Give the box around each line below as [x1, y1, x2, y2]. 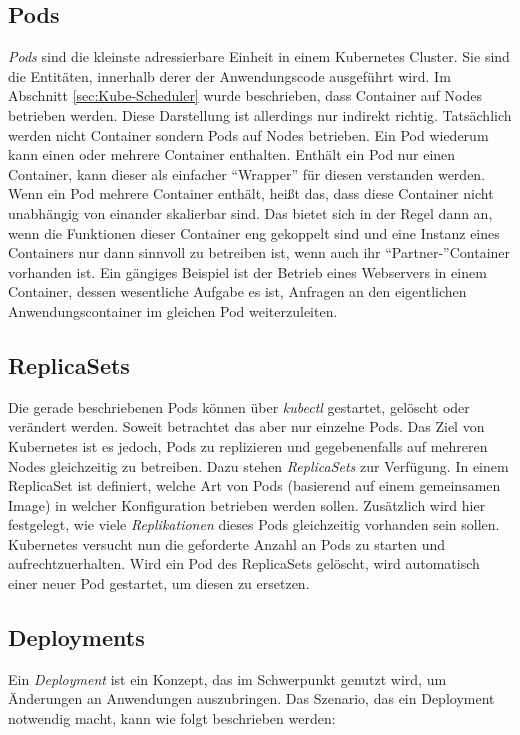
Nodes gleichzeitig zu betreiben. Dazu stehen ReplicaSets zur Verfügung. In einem [8, 455, 509, 476]
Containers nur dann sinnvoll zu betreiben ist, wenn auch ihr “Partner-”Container [8, 242, 511, 263]
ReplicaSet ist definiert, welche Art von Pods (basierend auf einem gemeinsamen [8, 475, 501, 496]
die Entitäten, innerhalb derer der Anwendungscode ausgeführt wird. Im [8, 65, 451, 86]
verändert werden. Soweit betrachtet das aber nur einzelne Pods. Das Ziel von [8, 416, 485, 437]
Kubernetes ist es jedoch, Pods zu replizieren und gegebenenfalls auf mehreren [8, 435, 488, 456]
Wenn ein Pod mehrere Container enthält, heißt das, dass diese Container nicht [8, 183, 494, 204]
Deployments [8, 622, 145, 653]
